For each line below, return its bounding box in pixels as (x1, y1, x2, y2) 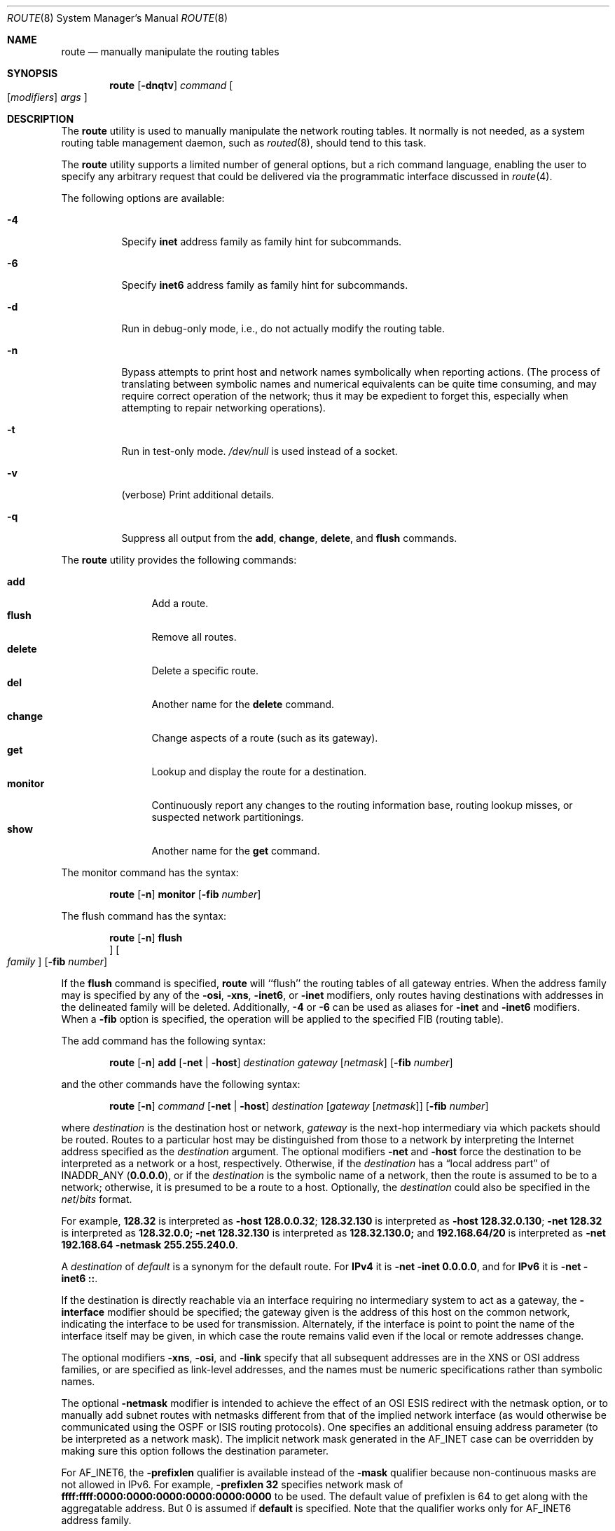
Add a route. (151, 597, 209, 609)
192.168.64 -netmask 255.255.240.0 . (61, 1239, 238, 1251)
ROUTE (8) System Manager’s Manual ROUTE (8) (7, 12, 228, 24)
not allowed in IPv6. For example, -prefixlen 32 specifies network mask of (61, 1478, 403, 1490)
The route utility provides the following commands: (61, 554, 297, 566)
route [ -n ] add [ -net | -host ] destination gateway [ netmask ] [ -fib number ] (109, 1056, 453, 1068)
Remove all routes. (151, 631, 237, 643)
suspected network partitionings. (151, 811, 304, 823)
